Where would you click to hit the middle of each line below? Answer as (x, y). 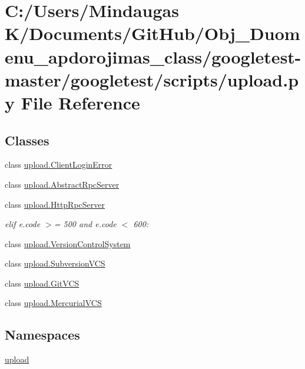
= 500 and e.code (85, 224)
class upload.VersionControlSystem (68, 243)
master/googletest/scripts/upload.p (152, 79)
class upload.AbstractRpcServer (62, 184)
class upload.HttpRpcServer (55, 204)
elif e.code (23, 224)
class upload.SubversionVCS (55, 263)
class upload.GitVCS (42, 283)
